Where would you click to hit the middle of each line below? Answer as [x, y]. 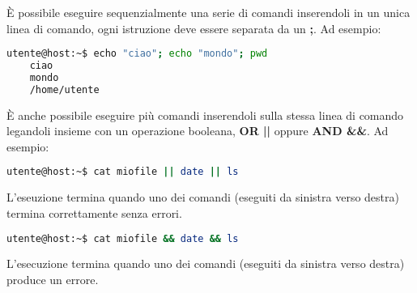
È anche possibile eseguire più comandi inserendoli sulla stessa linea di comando [205, 115]
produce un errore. [53, 279]
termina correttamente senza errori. [94, 212]
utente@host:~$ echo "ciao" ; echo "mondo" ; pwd [137, 54]
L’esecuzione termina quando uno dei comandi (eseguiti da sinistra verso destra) [206, 263]
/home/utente [64, 89]
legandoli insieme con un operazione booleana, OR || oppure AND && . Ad [198, 131]
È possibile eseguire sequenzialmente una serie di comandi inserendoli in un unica [208, 12]
